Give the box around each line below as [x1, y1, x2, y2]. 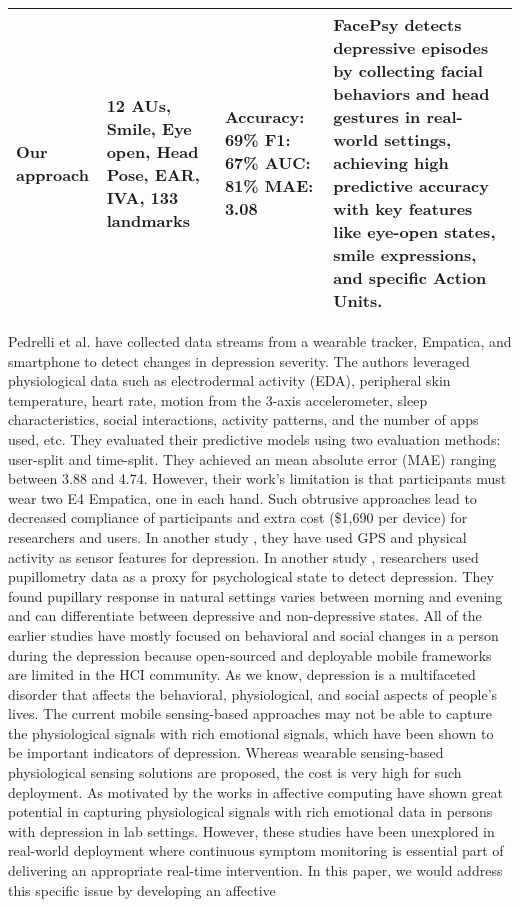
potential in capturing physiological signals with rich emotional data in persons [8, 801, 493, 822]
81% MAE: [224, 174, 314, 197]
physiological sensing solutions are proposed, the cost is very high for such [8, 762, 462, 783]
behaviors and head [333, 82, 490, 105]
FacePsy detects [333, 13, 462, 36]
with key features [333, 197, 473, 220]
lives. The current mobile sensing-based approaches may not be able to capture [8, 703, 492, 724]
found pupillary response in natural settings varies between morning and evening [8, 585, 503, 606]
